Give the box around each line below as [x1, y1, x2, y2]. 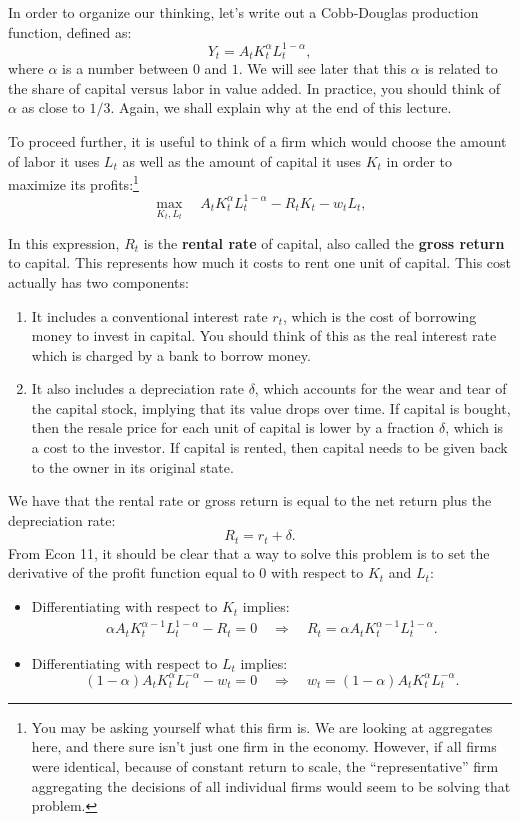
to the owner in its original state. [31, 456, 234, 477]
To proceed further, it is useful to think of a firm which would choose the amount [8, 130, 507, 151]
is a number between [62, 58, 189, 79]
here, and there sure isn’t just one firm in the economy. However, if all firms [31, 736, 497, 757]
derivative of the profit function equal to [8, 562, 255, 583]
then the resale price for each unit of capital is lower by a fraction [31, 417, 435, 438]
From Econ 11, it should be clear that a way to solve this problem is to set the [8, 542, 490, 563]
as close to [21, 97, 85, 118]
